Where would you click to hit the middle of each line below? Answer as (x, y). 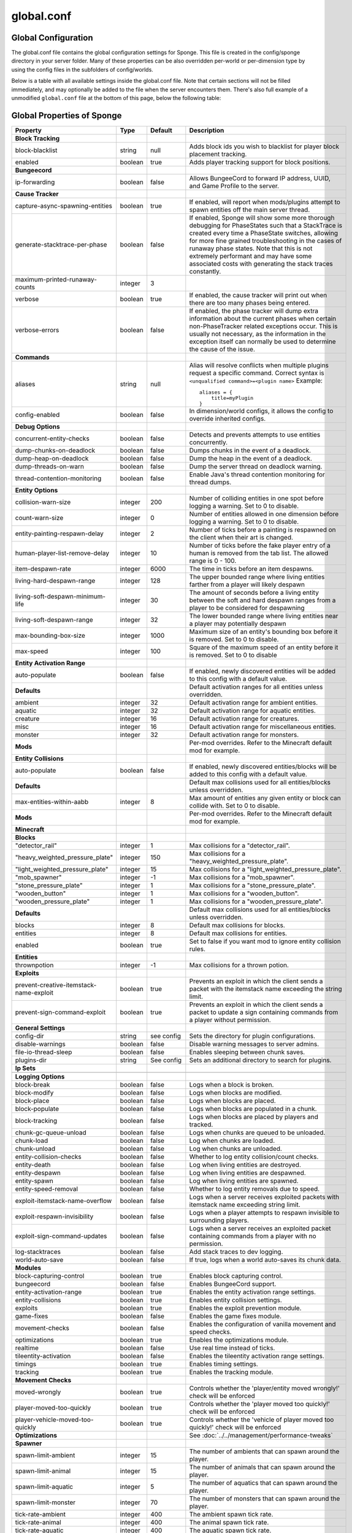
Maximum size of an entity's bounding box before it (263, 632)
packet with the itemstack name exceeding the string (266, 988)
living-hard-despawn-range (55, 581)
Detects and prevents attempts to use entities (255, 434)
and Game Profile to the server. (234, 186)
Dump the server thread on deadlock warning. (256, 466)
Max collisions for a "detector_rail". (240, 845)
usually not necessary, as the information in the (258, 334)
